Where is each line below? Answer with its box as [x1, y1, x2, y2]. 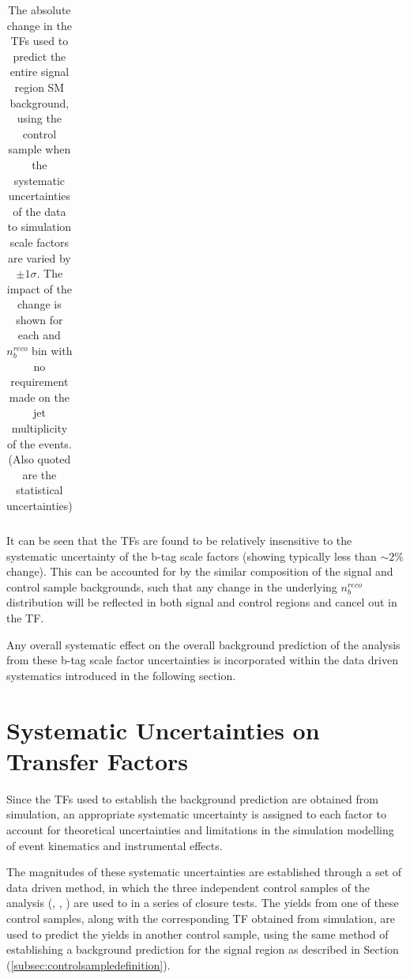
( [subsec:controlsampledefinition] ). [6, 956, 171, 973]
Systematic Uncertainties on [6, 713, 320, 746]
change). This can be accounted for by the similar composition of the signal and [6, 563, 393, 580]
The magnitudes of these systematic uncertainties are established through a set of [6, 864, 402, 880]
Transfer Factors [6, 744, 188, 777]
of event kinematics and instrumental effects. [6, 837, 223, 853]
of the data [13, 202, 66, 219]
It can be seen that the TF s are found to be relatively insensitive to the [6, 532, 352, 549]
